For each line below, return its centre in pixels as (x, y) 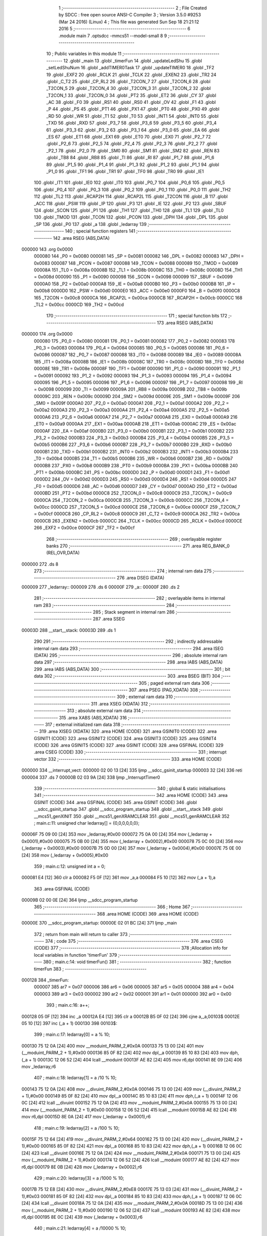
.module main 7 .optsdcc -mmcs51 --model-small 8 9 (113, 36)
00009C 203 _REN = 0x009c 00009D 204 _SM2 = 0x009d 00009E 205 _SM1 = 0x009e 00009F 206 (137, 396)
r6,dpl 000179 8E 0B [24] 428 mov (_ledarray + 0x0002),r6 (82, 1167)
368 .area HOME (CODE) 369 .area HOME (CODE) (148, 914)
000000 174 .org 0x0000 (47, 334)
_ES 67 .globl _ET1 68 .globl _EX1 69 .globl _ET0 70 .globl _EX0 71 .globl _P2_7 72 (129, 137)
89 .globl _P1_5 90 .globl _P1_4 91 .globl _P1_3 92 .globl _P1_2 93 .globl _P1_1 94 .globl (133, 164)
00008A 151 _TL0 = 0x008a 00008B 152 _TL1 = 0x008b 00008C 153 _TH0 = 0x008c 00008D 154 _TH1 (138, 270)
